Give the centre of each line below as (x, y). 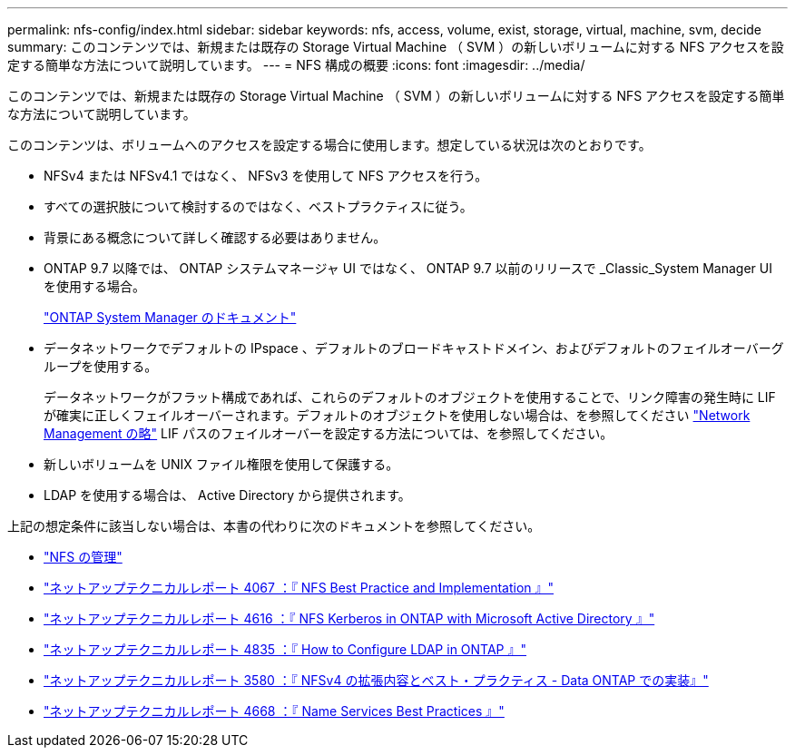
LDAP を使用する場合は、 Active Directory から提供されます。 (227, 495)
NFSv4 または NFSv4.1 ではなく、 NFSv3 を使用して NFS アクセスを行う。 (266, 176)
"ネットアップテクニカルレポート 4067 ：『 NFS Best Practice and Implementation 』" (299, 588)
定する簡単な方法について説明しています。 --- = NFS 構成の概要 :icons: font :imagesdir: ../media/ (296, 65)
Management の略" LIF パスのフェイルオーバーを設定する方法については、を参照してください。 (329, 433)
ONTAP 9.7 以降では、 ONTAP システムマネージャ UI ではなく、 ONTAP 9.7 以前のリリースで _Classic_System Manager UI (408, 268)
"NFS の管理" (83, 557)
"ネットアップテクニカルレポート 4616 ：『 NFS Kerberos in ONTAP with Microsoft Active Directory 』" (349, 618)
